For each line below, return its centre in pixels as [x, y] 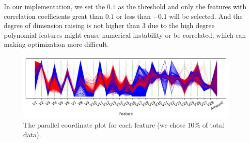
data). [32, 134]
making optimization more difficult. [56, 44]
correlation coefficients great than [54, 16]
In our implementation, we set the [55, 6]
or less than [133, 16]
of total [213, 125]
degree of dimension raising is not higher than [72, 25]
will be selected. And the [206, 16]
